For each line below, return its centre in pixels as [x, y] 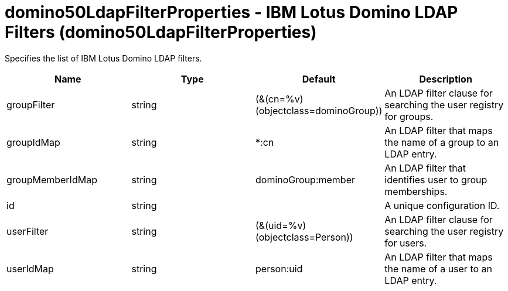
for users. [406, 243]
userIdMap [30, 268]
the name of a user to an [438, 268]
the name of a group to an [442, 142]
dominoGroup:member [306, 179]
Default [319, 79]
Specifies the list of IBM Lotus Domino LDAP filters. [103, 58]
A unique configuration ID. [442, 205]
